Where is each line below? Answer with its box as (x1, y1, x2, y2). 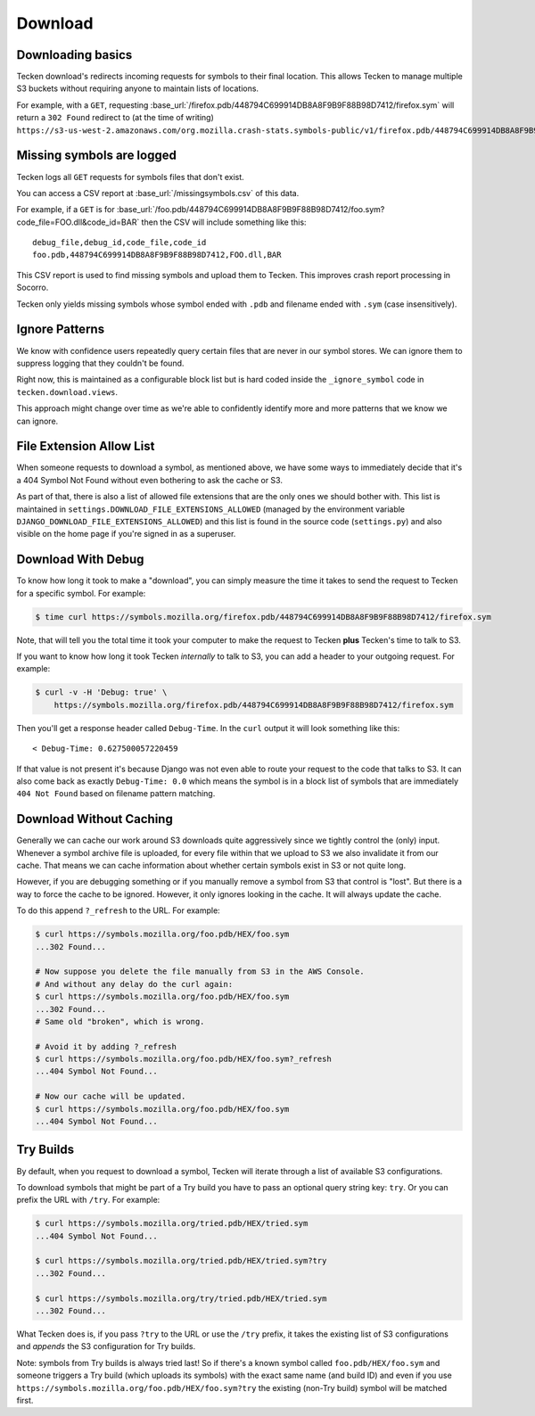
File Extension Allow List (16, 439, 155, 454)
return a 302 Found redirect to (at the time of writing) (16, 112, 214, 123)
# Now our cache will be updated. (35, 1091, 186, 1101)
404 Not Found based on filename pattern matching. (16, 788, 216, 799)
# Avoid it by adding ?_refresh (35, 1041, 177, 1051)
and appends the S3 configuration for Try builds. (16, 1341, 196, 1352)
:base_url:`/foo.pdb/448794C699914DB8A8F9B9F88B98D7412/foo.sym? (116, 204, 385, 215)
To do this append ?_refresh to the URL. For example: (16, 905, 220, 916)
